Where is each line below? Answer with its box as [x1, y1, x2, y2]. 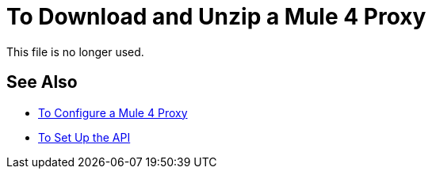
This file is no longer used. [6, 44, 144, 59]
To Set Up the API [38, 130, 131, 144]
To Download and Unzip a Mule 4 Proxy [6, 3, 426, 30]
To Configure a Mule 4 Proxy [38, 105, 188, 120]
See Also [6, 72, 78, 93]
